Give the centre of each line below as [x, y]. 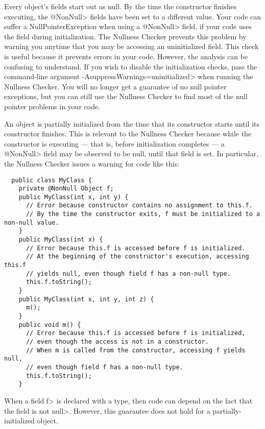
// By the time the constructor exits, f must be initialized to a [143, 214]
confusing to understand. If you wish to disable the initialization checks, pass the [131, 66]
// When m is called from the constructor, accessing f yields [136, 350]
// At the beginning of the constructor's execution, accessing [137, 257]
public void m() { [50, 325]
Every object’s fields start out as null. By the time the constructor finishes [121, 6]
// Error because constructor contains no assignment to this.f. [139, 206]
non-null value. [32, 222]
